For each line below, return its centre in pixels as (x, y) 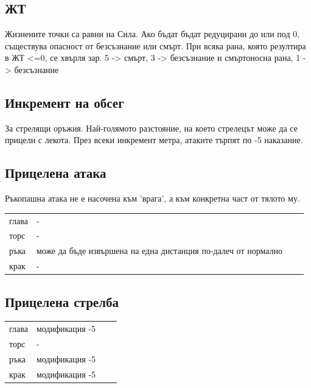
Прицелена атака (56, 173)
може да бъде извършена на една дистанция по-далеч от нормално (159, 251)
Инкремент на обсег (65, 102)
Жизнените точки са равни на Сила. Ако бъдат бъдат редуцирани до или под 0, (152, 34)
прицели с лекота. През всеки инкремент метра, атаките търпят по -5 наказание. (154, 140)
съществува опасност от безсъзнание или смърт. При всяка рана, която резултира (155, 45)
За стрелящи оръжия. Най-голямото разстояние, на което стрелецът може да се (151, 128)
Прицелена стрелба (62, 301)
